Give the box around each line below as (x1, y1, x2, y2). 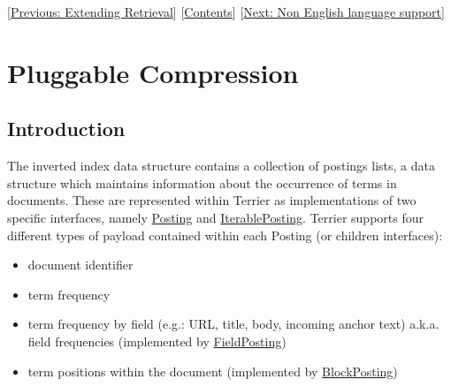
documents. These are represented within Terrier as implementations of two (7, 191, 417, 209)
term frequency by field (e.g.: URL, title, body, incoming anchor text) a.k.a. (27, 315, 440, 333)
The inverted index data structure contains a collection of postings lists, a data (7, 156, 435, 175)
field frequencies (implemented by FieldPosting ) (27, 331, 287, 350)
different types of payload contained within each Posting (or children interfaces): (7, 225, 443, 244)
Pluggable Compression (7, 54, 299, 90)
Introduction (7, 115, 126, 142)
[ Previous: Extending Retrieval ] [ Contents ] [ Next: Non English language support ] (7, 3, 445, 20)
